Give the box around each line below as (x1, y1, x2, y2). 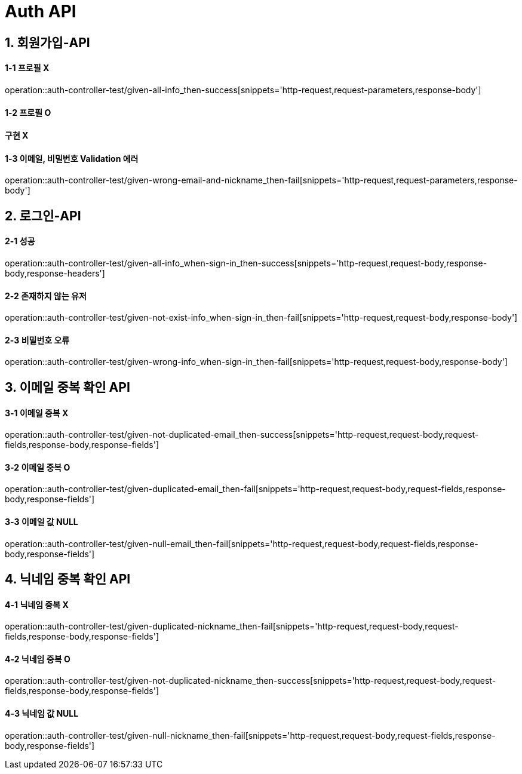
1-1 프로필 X (5, 63, 50, 73)
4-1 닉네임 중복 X (5, 599, 69, 610)
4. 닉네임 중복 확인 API (5, 571, 131, 586)
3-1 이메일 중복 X (5, 407, 69, 418)
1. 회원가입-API (5, 35, 90, 50)
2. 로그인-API (5, 208, 81, 223)
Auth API (5, 1, 76, 21)
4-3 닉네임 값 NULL (5, 708, 79, 719)
